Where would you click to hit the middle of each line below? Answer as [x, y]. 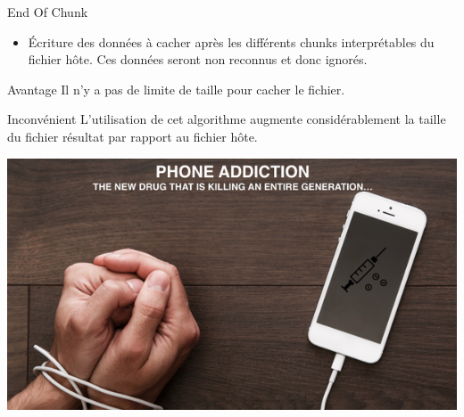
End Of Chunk [48, 12]
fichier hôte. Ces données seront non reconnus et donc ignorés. [198, 59]
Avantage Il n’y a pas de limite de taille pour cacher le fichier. [176, 89]
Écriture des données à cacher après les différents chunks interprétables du [231, 41]
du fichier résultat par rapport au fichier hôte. [133, 136]
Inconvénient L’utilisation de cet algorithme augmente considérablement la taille [227, 119]
